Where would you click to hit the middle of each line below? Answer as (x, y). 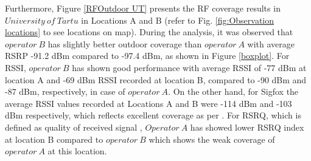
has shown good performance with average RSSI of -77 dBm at (189, 67)
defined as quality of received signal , (74, 127)
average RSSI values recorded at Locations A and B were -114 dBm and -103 (149, 103)
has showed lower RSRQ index (247, 127)
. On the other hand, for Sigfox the (233, 91)
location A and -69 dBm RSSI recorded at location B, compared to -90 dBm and (156, 79)
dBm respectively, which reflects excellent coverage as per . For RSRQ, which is (153, 115)
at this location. (77, 151)
